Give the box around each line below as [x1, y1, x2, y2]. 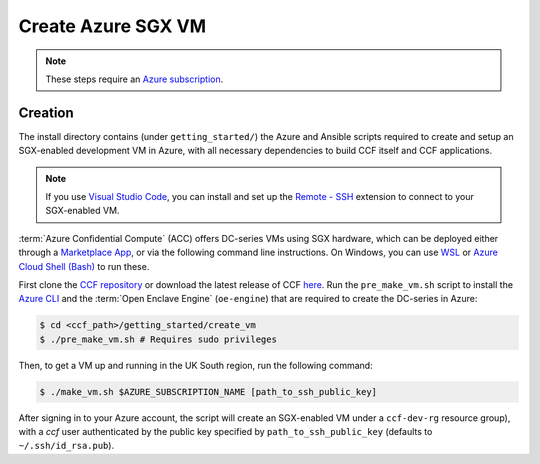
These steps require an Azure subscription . [45, 73, 224, 85]
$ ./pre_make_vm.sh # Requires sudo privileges [39, 333, 277, 345]
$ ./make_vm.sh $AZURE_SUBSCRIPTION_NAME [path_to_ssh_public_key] [39, 386, 378, 397]
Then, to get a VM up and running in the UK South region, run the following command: [18, 359, 374, 371]
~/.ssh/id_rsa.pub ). [18, 440, 115, 452]
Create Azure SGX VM [18, 15, 207, 37]
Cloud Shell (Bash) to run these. [18, 260, 150, 272]
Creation [18, 104, 74, 121]
